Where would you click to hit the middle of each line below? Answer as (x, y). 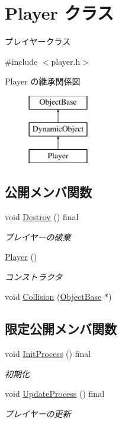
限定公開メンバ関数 (61, 329)
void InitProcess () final (48, 354)
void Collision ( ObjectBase (53, 297)
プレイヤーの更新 (38, 414)
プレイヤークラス (38, 41)
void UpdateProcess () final (55, 394)
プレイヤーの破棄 (38, 236)
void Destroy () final (42, 217)
